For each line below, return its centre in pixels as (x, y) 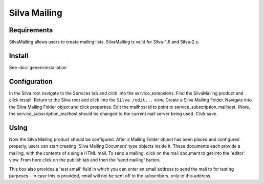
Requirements (31, 30)
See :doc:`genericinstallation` (39, 67)
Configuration (31, 81)
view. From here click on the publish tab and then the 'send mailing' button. (85, 160)
